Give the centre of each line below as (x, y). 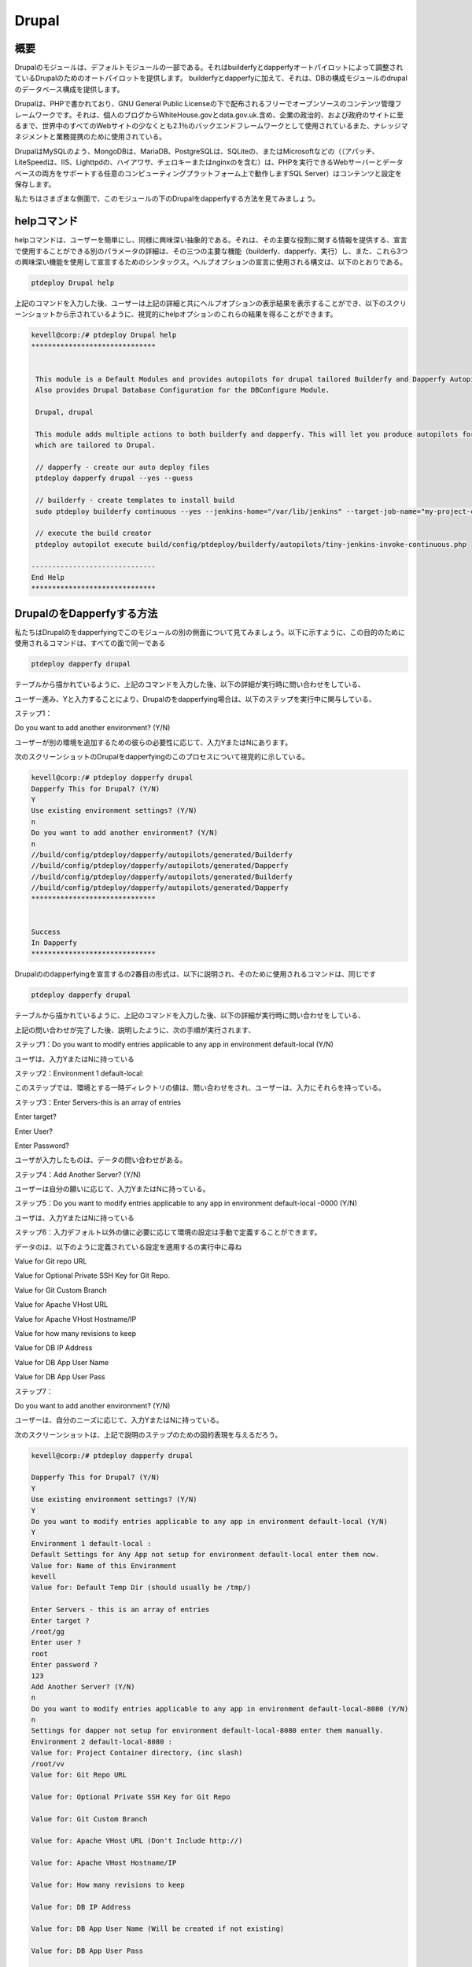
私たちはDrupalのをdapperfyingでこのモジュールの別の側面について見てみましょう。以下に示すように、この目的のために (210, 632)
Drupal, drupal (65, 412)
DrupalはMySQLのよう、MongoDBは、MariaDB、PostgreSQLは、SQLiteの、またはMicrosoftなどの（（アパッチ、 (197, 151)
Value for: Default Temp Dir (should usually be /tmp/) (141, 1588)
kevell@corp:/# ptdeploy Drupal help (104, 335)
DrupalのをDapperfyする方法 (86, 613)
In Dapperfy (54, 943)
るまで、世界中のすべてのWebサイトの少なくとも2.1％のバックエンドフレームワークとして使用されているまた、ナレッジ (208, 126)
